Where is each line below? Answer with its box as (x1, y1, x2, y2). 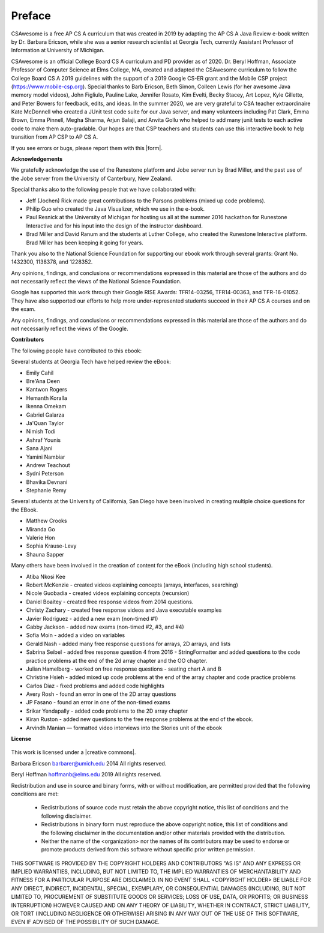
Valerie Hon (26, 534, 55, 542)
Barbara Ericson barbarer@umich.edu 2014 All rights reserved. (11, 759, 167, 767)
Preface (11, 9, 51, 22)
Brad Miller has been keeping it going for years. (26, 239, 143, 246)
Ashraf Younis (26, 436, 61, 444)
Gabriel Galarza (26, 411, 65, 418)
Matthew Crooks (26, 517, 67, 525)
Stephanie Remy (26, 487, 67, 494)
